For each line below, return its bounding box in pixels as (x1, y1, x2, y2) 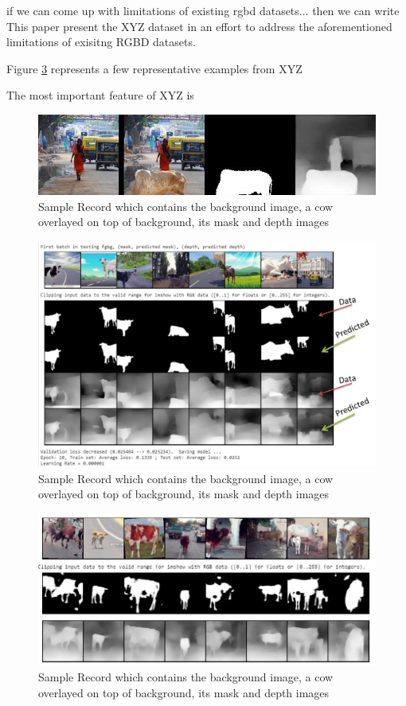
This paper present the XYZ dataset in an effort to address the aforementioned (6, 18, 392, 34)
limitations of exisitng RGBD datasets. (6, 33, 196, 50)
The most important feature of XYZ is (6, 87, 194, 103)
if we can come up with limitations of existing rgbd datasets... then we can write (6, 2, 400, 18)
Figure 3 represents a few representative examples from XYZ (6, 60, 303, 76)
